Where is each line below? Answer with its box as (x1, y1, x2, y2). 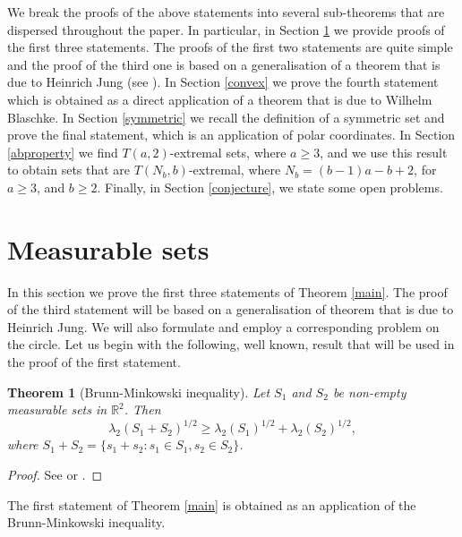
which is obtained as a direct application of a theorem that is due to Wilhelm (7, 89, 432, 108)
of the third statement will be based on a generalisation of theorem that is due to (7, 300, 454, 319)
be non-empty (332, 382, 406, 401)
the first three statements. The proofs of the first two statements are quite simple (7, 38, 453, 56)
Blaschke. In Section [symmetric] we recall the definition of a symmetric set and (7, 107, 445, 126)
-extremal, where (188, 160, 281, 179)
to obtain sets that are (7, 160, 131, 179)
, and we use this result (320, 142, 448, 161)
